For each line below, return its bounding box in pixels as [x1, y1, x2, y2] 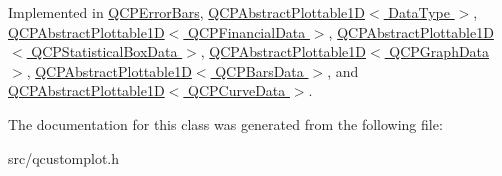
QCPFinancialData [188, 21, 306, 42]
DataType [388, 2, 450, 22]
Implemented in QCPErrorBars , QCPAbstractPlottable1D [8, 2, 366, 22]
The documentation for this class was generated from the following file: [8, 113, 443, 134]
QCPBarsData [215, 60, 304, 81]
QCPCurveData [188, 80, 286, 101]
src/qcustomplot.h [8, 147, 120, 168]
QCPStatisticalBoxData [31, 41, 178, 62]
